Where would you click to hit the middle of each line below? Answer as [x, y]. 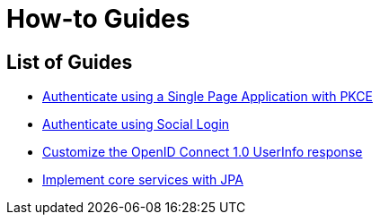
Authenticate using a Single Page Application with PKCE [208, 97]
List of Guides [70, 62]
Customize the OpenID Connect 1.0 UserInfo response [203, 152]
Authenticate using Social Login [136, 124]
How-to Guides [98, 19]
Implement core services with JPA [143, 180]
